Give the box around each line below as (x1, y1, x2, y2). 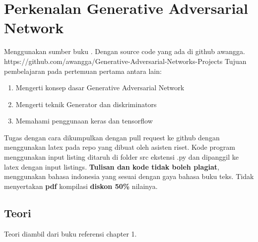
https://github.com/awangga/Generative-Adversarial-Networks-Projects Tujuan (4, 56, 247, 66)
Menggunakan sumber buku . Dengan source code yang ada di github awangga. (4, 46, 245, 57)
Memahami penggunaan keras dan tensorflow (15, 116, 153, 126)
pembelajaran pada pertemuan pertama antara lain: (4, 65, 162, 76)
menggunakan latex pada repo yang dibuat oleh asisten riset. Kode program (4, 142, 235, 152)
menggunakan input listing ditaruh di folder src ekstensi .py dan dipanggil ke (4, 152, 239, 162)
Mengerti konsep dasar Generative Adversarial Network (15, 82, 185, 93)
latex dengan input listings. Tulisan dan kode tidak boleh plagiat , (4, 161, 219, 172)
